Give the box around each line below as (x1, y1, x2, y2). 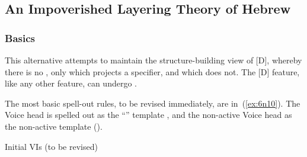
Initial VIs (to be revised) (5, 140, 98, 152)
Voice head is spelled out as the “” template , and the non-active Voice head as (5, 108, 292, 121)
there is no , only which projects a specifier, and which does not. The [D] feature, (5, 65, 300, 78)
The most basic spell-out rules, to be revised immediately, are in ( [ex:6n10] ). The (5, 97, 300, 109)
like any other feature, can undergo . (5, 77, 137, 89)
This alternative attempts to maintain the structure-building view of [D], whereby (5, 54, 302, 66)
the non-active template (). (5, 120, 103, 132)
